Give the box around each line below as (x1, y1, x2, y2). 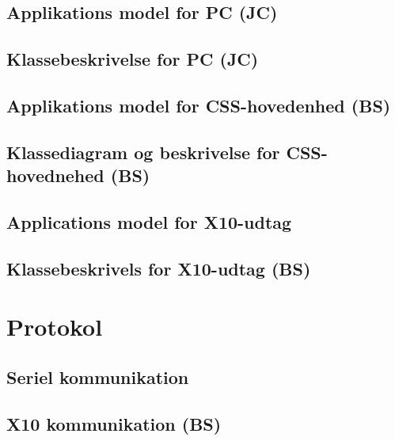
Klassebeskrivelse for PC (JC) (6, 47, 259, 71)
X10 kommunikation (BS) (6, 411, 222, 435)
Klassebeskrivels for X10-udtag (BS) (6, 256, 311, 280)
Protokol (6, 310, 103, 343)
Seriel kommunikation (6, 364, 189, 389)
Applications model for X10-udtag (6, 209, 292, 234)
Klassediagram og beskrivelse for (6, 139, 280, 164)
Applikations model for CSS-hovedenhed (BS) (6, 93, 391, 117)
